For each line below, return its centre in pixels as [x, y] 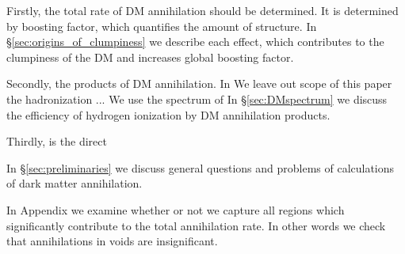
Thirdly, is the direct [57, 141]
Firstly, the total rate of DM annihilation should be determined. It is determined [202, 10]
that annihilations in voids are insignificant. [112, 241]
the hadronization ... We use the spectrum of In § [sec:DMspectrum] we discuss [197, 99]
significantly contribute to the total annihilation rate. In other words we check [196, 225]
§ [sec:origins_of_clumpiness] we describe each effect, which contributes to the [195, 42]
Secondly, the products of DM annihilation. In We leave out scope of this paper [199, 83]
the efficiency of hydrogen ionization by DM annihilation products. [168, 114]
